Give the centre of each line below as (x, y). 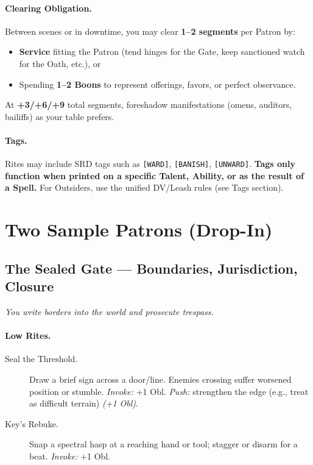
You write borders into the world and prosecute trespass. (109, 311)
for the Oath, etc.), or (60, 63)
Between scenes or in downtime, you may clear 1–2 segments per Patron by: (150, 31)
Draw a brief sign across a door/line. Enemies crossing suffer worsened (160, 379)
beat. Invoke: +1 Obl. (70, 456)
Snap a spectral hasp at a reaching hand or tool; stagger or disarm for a (164, 444)
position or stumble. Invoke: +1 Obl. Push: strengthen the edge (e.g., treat (169, 391)
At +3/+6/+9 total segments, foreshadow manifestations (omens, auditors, (149, 105)
